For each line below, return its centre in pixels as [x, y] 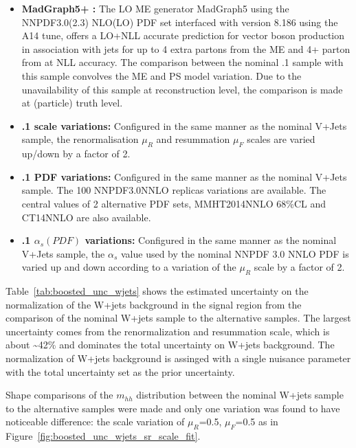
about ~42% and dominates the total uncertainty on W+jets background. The [170, 345]
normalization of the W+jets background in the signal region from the [154, 304]
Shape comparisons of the [59, 395]
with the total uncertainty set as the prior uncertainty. [120, 371]
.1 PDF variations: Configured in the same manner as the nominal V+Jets [184, 176]
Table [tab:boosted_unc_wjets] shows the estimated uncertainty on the [157, 291]
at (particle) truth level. [72, 103]
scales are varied [281, 139]
